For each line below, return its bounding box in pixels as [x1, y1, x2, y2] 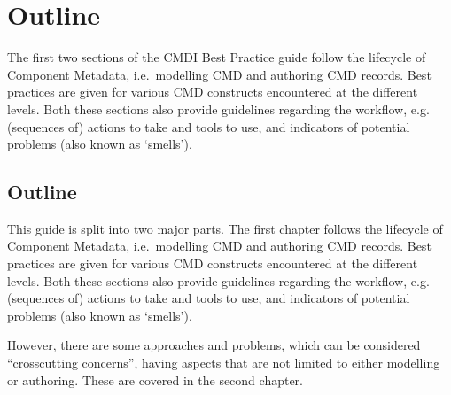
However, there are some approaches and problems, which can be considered [7, 336, 421, 354]
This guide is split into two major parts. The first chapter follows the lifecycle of [7, 219, 443, 237]
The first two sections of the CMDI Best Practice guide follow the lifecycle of [7, 48, 426, 66]
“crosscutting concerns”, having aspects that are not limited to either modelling [7, 353, 440, 372]
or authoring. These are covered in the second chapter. [7, 370, 303, 389]
